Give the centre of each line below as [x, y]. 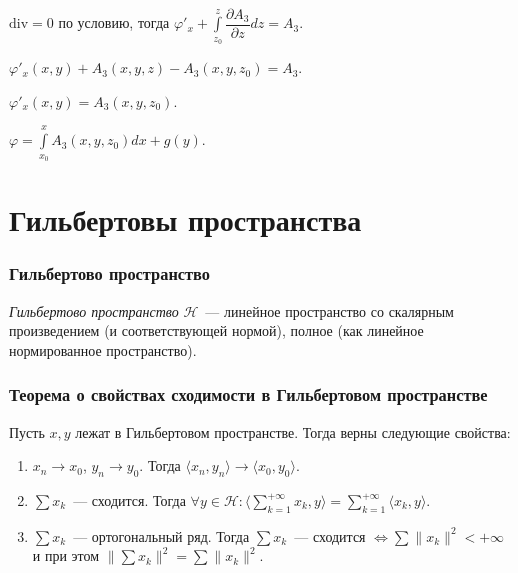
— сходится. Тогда [129, 500]
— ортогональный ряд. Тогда [161, 535]
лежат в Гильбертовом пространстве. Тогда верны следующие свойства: [293, 431]
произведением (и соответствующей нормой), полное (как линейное [216, 330]
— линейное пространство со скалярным [329, 310]
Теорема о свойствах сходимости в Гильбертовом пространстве [248, 394]
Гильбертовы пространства [185, 219]
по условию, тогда [114, 22]
